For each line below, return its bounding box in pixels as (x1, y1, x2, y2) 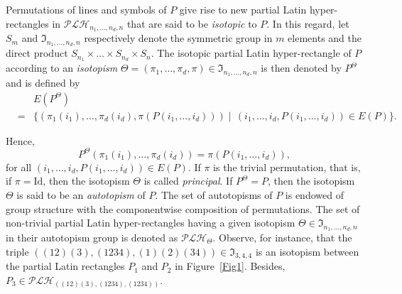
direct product (6, 45, 68, 60)
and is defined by (6, 75, 80, 90)
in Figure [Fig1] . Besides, (175, 258, 286, 273)
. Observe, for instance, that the (212, 230, 352, 245)
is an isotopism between (255, 244, 359, 258)
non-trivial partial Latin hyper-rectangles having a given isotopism (6, 215, 295, 230)
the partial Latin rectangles (6, 258, 125, 273)
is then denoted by (261, 60, 342, 75)
